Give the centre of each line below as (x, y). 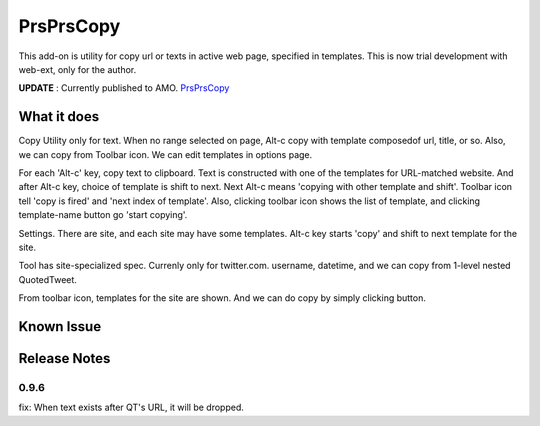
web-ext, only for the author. (77, 69)
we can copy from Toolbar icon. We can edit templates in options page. (165, 154)
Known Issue (60, 326)
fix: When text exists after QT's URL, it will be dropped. (131, 407)
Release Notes (64, 358)
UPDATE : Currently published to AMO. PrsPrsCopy (124, 88)
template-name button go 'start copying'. (103, 215)
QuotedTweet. (47, 279)
